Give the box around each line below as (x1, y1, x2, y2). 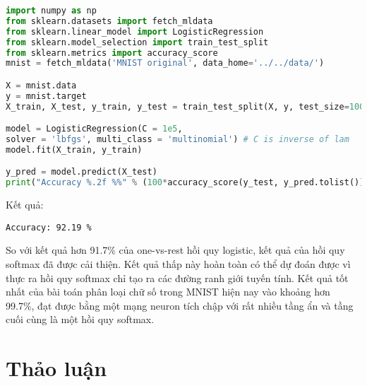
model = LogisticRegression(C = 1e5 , (6, 124, 183, 134)
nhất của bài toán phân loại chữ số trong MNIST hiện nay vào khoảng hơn (6, 284, 330, 299)
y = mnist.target (6, 90, 87, 101)
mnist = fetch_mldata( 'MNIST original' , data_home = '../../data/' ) (6, 58, 325, 69)
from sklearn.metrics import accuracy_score (6, 47, 218, 58)
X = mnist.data (6, 80, 77, 90)
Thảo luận (6, 353, 107, 382)
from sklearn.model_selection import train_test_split (6, 37, 269, 47)
